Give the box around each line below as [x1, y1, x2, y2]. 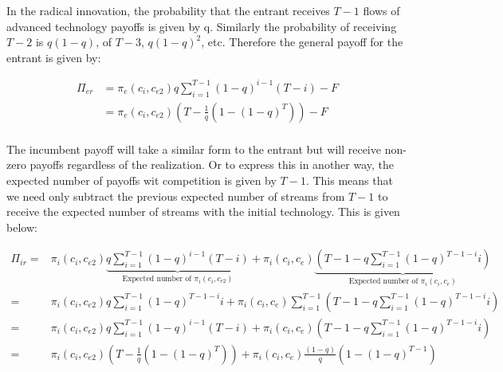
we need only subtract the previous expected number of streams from [6, 187, 345, 204]
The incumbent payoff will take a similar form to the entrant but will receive [6, 140, 381, 157]
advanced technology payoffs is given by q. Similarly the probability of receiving [6, 18, 397, 34]
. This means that [305, 171, 393, 188]
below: [6, 218, 37, 235]
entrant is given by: [6, 49, 101, 65]
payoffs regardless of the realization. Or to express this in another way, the [29, 156, 395, 173]
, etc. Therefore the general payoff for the [201, 33, 403, 50]
